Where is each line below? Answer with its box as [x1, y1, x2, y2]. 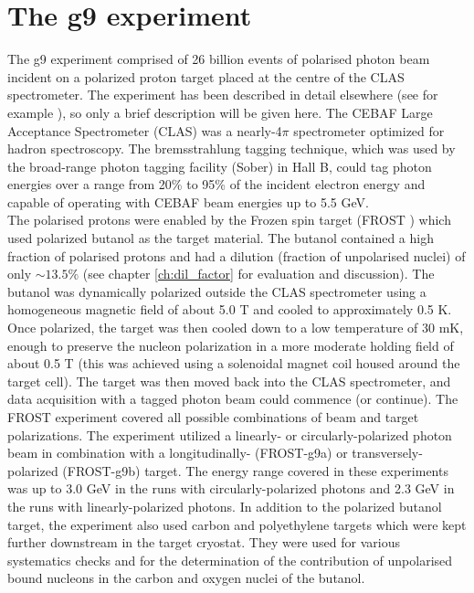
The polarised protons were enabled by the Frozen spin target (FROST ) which [7, 210, 451, 229]
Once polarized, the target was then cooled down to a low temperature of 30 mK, [7, 318, 464, 337]
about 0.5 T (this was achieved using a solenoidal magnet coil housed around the [7, 354, 460, 373]
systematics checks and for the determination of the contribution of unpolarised [7, 550, 453, 569]
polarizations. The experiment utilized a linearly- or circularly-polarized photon [7, 425, 452, 444]
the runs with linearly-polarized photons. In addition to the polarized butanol [7, 496, 442, 515]
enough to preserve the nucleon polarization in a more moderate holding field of [7, 335, 454, 355]
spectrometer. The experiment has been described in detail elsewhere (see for [7, 85, 438, 104]
